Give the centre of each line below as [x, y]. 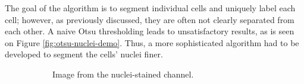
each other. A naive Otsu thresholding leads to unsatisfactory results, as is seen [150, 31]
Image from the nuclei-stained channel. [123, 74]
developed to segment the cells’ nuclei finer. [84, 54]
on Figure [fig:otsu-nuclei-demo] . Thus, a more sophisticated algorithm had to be [152, 42]
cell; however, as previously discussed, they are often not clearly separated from [150, 19]
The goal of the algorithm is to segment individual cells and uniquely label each [150, 8]
